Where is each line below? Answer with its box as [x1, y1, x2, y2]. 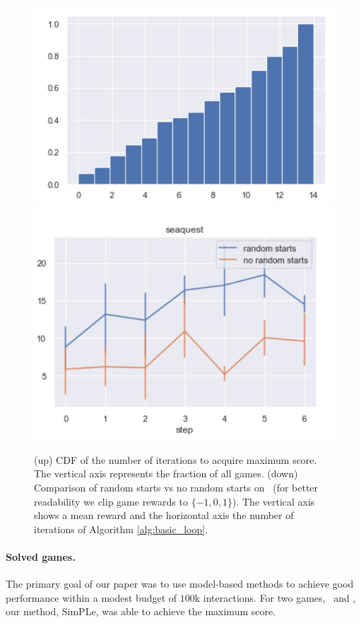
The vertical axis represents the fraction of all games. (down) [34, 466, 298, 481]
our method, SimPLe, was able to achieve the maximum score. [6, 604, 276, 619]
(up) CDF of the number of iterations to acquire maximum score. [34, 452, 317, 467]
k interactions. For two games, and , [194, 590, 356, 605]
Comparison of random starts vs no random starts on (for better [34, 480, 319, 495]
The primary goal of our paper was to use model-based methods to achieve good [6, 576, 354, 591]
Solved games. [6, 549, 76, 564]
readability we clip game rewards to [34, 494, 188, 508]
